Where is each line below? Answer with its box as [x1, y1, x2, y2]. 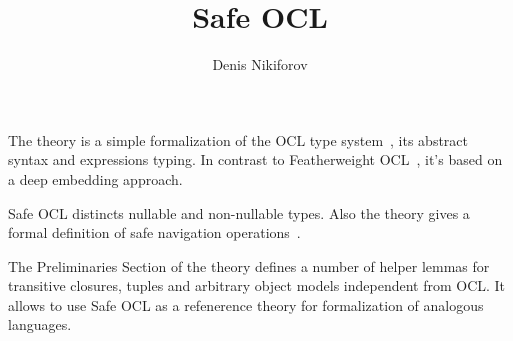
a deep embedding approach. [8, 168, 183, 189]
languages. [8, 314, 72, 335]
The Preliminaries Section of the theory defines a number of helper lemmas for [8, 255, 490, 276]
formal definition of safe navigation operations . [8, 222, 301, 243]
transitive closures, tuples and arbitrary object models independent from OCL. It [8, 275, 506, 296]
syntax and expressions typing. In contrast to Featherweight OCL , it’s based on [8, 149, 503, 170]
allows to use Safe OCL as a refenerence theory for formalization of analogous [8, 294, 484, 315]
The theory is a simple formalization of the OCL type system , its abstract [8, 129, 469, 150]
